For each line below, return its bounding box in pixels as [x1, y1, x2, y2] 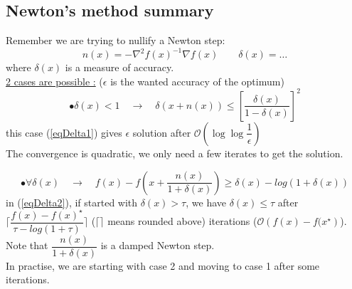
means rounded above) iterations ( [107, 214, 257, 228]
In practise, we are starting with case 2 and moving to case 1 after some [6, 258, 320, 273]
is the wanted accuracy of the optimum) [110, 73, 284, 88]
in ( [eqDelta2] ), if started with [6, 194, 138, 209]
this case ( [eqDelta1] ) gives [6, 125, 122, 140]
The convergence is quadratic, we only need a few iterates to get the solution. [6, 145, 343, 160]
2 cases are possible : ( [6, 73, 103, 88]
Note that [6, 238, 48, 253]
